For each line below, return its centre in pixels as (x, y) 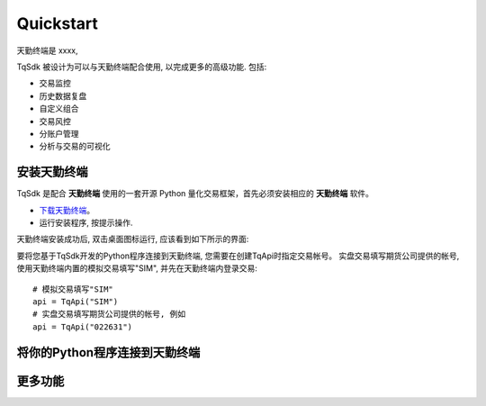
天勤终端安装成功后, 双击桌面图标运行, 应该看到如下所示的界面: (133, 239)
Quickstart (58, 23)
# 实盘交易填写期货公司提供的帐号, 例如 (109, 314)
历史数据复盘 (63, 95)
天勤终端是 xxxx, (47, 50)
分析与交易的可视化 (75, 146)
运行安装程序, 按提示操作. (86, 222)
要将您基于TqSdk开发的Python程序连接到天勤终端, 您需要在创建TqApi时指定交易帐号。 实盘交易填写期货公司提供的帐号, (238, 256)
